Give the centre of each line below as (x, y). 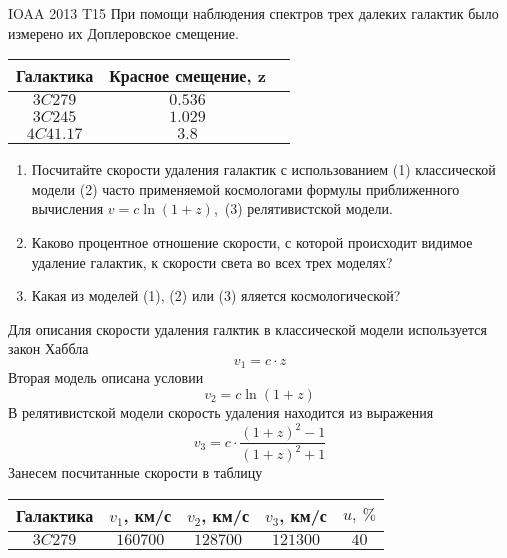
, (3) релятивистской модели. (303, 208)
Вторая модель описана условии (106, 377)
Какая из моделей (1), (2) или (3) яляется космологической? (216, 295)
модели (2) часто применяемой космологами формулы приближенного (245, 188)
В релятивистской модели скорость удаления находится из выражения (221, 411)
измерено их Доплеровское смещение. (123, 32)
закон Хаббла (48, 348)
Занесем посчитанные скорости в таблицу (135, 472)
